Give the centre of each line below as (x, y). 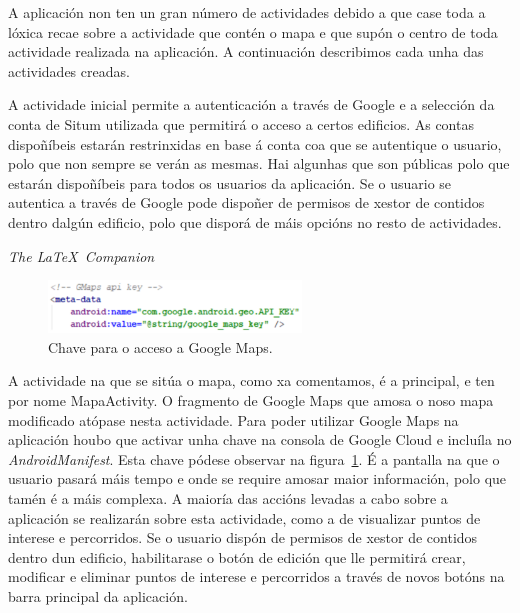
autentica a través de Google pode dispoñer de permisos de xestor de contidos (246, 202)
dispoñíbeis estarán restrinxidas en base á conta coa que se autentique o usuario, (255, 143)
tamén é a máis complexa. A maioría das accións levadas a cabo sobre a (228, 497)
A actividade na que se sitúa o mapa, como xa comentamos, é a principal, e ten (251, 380)
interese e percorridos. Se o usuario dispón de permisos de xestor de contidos (243, 537)
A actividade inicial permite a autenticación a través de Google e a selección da (251, 104)
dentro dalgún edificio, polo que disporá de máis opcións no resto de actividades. (255, 221)
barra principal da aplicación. (98, 595)
